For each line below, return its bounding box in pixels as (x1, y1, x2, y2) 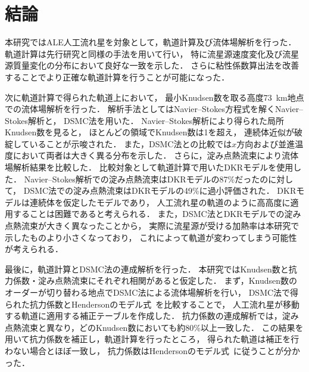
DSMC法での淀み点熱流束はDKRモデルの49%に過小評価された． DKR (23, 184, 296, 197)
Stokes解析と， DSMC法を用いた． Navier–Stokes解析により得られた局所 (5, 114, 284, 126)
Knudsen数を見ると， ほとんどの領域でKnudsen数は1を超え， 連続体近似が (5, 126, 295, 138)
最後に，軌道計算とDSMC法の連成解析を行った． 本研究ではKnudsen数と (5, 262, 289, 275)
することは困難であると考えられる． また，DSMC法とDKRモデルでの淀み (13, 207, 301, 220)
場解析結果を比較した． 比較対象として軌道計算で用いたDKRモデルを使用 (5, 161, 294, 173)
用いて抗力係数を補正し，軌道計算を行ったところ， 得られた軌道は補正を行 (5, 333, 299, 345)
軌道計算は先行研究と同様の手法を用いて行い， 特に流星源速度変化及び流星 (5, 47, 299, 60)
